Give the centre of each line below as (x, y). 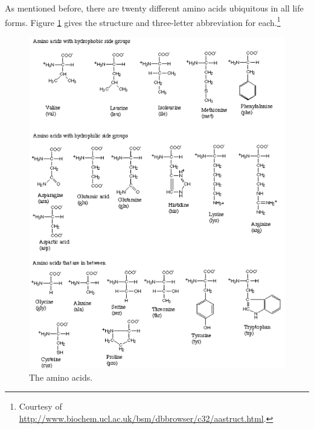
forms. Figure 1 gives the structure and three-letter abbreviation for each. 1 (143, 21)
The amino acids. (61, 377)
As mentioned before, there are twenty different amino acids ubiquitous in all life (154, 8)
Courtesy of (40, 406)
